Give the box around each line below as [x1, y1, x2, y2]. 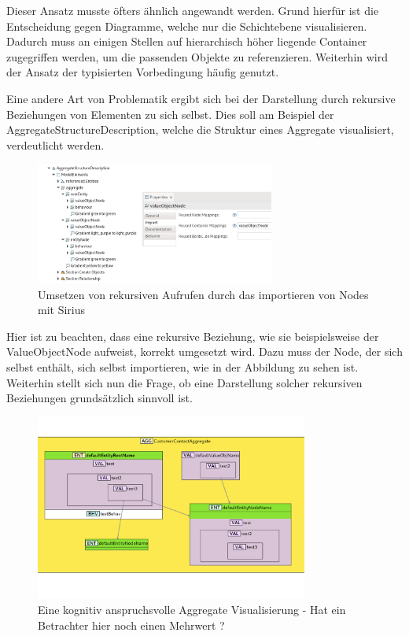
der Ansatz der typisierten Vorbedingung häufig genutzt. [6, 64, 279, 80]
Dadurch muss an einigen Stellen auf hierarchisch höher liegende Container [6, 33, 367, 50]
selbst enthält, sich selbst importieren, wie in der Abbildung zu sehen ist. [6, 359, 359, 375]
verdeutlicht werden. [6, 136, 105, 153]
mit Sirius [38, 301, 86, 318]
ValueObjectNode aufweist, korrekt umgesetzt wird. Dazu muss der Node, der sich [6, 343, 403, 360]
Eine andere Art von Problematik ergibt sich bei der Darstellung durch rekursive [6, 90, 396, 106]
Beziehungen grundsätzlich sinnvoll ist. [6, 390, 193, 406]
